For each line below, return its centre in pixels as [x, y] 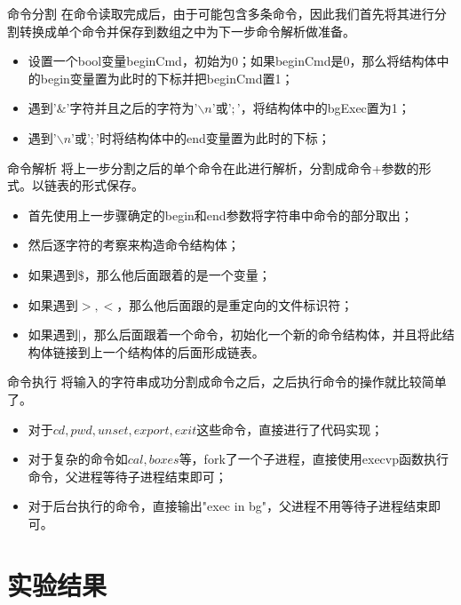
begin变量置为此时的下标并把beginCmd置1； [167, 78]
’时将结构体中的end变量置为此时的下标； [213, 137]
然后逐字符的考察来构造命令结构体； [134, 245]
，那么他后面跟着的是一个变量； [177, 274]
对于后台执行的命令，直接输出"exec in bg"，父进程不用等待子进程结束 [228, 506]
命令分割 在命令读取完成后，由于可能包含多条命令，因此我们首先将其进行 [221, 13]
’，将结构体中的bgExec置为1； [323, 108]
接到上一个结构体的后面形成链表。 [165, 351]
